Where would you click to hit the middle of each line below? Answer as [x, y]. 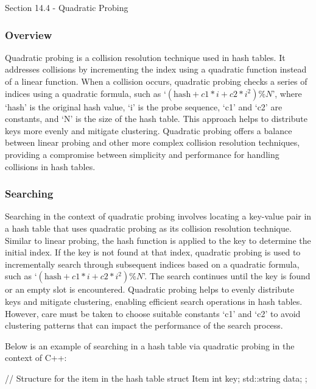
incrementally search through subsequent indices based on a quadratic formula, [152, 264]
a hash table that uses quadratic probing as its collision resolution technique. [148, 228]
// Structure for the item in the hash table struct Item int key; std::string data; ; [156, 378]
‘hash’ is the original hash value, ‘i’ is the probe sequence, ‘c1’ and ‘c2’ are [144, 106]
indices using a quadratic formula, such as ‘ [86, 93]
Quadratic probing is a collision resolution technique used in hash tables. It [145, 57]
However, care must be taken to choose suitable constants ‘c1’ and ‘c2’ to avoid [153, 313]
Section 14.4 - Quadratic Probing [67, 7]
